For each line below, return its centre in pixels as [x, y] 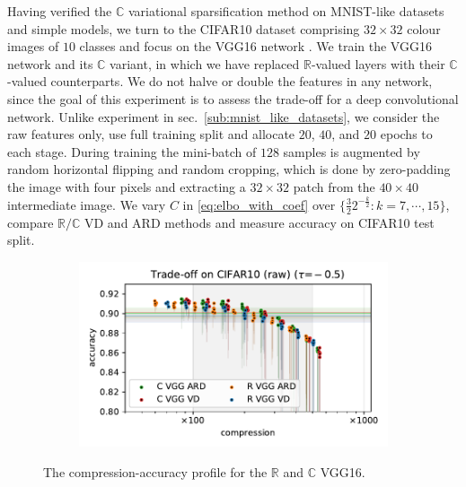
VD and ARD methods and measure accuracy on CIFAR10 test [259, 222]
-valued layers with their [378, 63]
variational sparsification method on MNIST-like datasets [286, 11]
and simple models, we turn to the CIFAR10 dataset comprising [184, 28]
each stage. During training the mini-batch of [132, 151]
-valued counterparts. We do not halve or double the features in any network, [220, 81]
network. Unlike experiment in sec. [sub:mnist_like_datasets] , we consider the [224, 116]
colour [424, 28]
